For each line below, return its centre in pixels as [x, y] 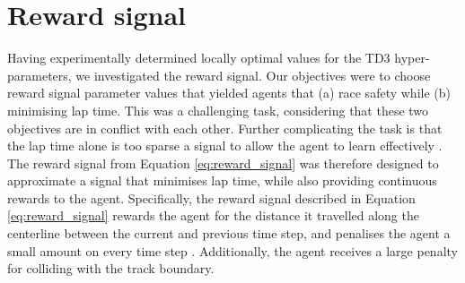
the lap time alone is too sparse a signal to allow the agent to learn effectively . [225, 146]
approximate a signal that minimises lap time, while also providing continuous [222, 180]
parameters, [39, 75]
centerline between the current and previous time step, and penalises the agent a [229, 233]
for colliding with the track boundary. [111, 268]
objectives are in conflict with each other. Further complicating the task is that [225, 128]
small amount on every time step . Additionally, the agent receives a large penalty [232, 250]
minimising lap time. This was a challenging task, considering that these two [218, 110]
